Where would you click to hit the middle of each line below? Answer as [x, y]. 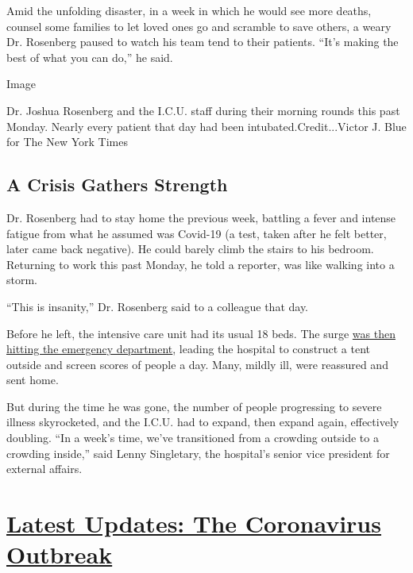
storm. [22, 280]
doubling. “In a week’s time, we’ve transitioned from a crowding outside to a [193, 438]
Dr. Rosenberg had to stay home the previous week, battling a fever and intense [201, 217]
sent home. [33, 380]
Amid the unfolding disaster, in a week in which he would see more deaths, [189, 10]
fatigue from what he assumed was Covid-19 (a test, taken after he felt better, [197, 233]
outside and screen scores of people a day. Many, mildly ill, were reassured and [197, 364]
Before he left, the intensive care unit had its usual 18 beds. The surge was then [201, 333]
